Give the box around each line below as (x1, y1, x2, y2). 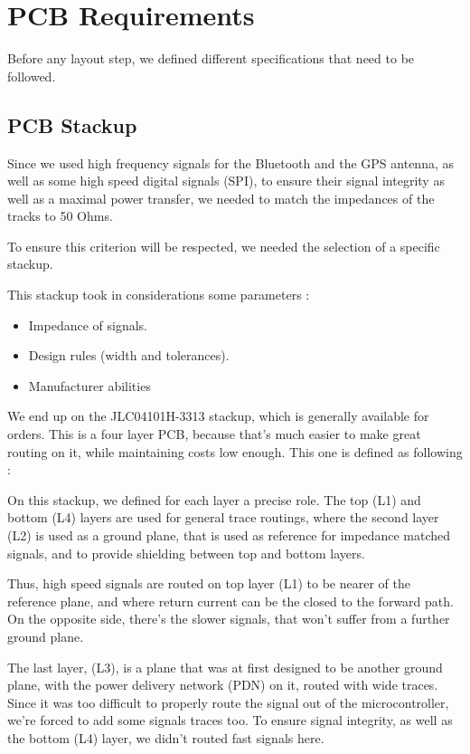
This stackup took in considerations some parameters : (7, 285, 310, 304)
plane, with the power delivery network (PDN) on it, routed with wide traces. (7, 675, 438, 694)
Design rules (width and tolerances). (28, 346, 230, 365)
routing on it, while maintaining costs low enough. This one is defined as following (7, 442, 463, 461)
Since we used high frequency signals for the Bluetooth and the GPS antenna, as (7, 153, 455, 172)
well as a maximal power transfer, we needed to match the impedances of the (7, 188, 435, 207)
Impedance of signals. (28, 315, 148, 334)
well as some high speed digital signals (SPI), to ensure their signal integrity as (7, 171, 445, 190)
